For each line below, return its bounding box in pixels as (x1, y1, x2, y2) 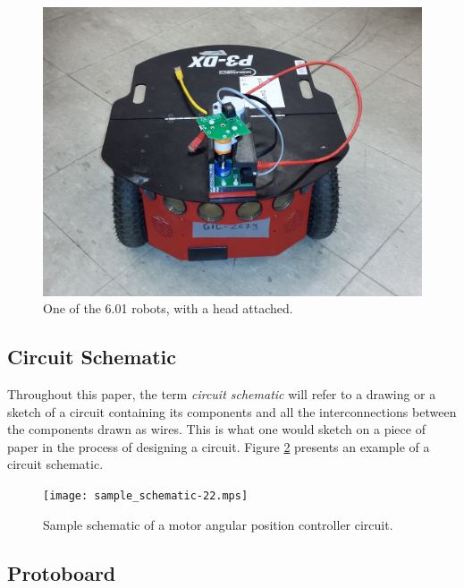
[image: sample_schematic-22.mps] (43, 489, 249, 502)
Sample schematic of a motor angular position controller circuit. (43, 515, 393, 533)
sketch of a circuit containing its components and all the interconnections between (7, 402, 457, 421)
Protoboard (7, 558, 116, 586)
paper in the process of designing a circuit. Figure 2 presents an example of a (7, 437, 430, 456)
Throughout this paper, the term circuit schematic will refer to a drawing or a (7, 384, 436, 403)
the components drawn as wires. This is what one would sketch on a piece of (7, 420, 426, 439)
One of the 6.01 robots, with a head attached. (43, 299, 293, 318)
